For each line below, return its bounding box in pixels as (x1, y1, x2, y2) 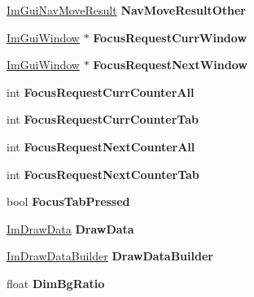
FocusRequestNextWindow (93, 56, 247, 73)
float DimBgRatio (7, 274, 105, 291)
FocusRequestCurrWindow (93, 28, 247, 46)
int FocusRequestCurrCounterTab (7, 111, 199, 128)
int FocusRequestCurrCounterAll (7, 83, 195, 100)
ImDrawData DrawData (7, 220, 134, 237)
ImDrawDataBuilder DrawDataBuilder (7, 247, 213, 264)
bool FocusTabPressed (7, 193, 130, 210)
